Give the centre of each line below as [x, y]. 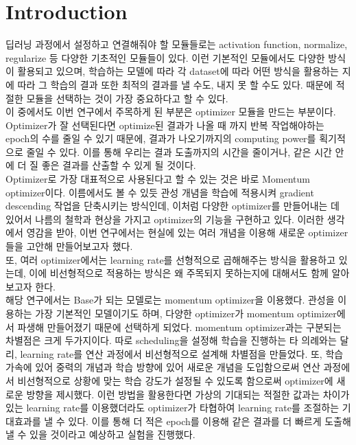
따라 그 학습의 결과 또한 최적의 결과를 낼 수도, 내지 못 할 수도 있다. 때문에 [175, 84]
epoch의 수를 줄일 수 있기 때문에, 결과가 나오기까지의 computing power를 [161, 138]
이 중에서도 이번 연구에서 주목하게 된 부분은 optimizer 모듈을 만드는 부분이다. [171, 112]
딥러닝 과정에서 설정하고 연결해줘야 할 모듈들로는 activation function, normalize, [177, 44]
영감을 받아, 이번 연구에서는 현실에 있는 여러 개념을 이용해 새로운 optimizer [187, 232]
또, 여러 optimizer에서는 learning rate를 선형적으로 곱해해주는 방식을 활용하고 [171, 259]
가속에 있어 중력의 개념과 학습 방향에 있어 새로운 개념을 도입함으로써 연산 [163, 367]
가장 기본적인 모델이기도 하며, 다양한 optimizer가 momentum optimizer [186, 313]
